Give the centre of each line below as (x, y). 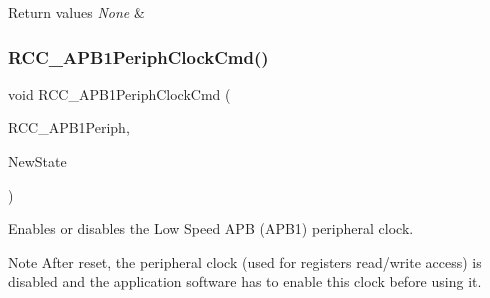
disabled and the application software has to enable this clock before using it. (245, 281)
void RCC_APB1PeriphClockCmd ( (119, 93)
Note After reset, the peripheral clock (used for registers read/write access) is (245, 261)
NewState (37, 161)
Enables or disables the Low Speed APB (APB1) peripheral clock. (211, 228)
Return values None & (76, 12)
